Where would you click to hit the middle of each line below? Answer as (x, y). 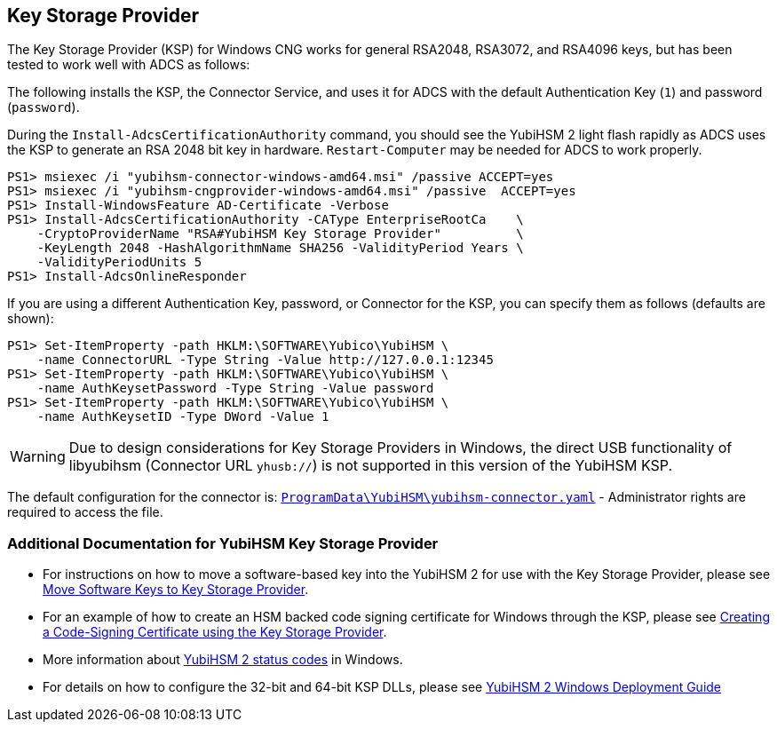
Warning (38, 457)
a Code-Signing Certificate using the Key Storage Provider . (215, 632)
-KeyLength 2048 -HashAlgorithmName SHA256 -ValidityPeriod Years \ (280, 248)
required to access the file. (85, 512)
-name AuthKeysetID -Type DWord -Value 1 (183, 417)
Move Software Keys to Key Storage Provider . (176, 590)
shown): (31, 319)
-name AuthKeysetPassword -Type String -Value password (235, 388)
